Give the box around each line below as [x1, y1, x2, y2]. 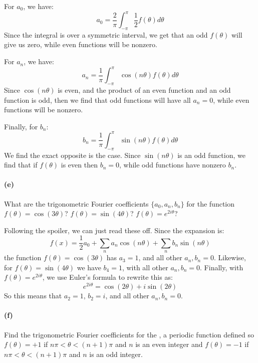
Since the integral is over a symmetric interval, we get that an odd [4, 29, 208, 40]
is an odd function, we [177, 149, 245, 160]
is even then [61, 159, 98, 170]
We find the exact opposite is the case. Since [4, 149, 141, 160]
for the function [186, 198, 235, 209]
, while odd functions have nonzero [119, 159, 226, 170]
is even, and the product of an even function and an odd [58, 84, 231, 95]
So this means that [4, 290, 62, 301]
